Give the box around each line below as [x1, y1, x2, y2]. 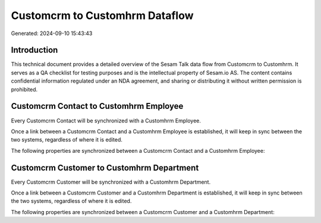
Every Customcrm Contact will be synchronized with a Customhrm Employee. [11, 117, 202, 124]
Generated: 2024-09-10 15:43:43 [11, 30, 93, 37]
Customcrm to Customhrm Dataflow [11, 9, 194, 22]
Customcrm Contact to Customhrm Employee [11, 101, 184, 111]
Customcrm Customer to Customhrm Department [11, 162, 199, 172]
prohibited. [11, 86, 38, 93]
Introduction [11, 45, 58, 55]
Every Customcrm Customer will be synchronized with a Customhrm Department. [11, 178, 211, 186]
